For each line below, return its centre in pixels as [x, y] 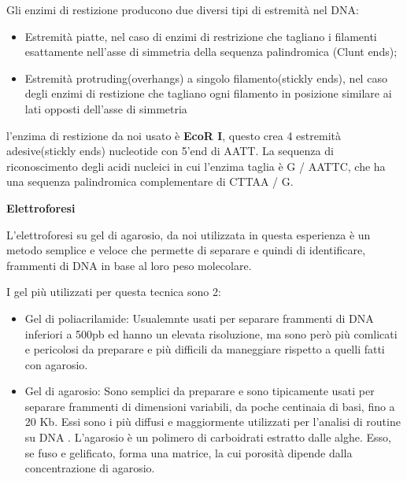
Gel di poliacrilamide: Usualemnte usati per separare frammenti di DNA [199, 318]
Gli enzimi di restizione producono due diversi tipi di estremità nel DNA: [183, 9]
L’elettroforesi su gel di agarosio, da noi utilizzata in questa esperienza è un [189, 234]
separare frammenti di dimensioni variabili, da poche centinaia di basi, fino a [210, 406]
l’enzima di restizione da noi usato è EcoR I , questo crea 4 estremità [174, 135]
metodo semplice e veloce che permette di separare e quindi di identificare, [186, 250]
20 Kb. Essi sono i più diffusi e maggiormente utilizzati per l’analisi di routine [213, 422]
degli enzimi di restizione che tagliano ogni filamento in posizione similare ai [208, 93]
